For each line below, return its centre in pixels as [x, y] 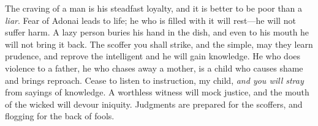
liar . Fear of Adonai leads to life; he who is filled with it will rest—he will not [150, 20]
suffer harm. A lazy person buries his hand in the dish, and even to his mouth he [157, 32]
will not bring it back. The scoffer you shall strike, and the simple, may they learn [159, 44]
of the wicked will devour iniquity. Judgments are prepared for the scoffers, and [154, 104]
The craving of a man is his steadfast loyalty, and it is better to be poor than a [154, 8]
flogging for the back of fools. [60, 116]
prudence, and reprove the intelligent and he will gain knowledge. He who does [153, 56]
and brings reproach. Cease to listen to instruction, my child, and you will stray [154, 80]
